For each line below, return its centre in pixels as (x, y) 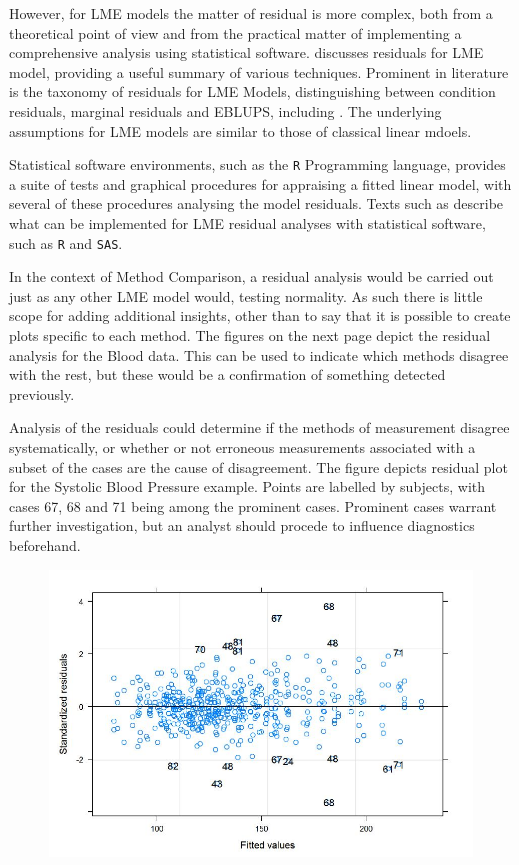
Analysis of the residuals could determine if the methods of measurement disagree (259, 427)
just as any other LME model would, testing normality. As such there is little (246, 295)
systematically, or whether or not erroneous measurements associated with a (242, 447)
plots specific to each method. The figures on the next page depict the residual (250, 335)
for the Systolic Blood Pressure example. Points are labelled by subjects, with (247, 486)
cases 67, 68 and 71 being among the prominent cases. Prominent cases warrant (253, 505)
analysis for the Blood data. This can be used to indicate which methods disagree (259, 354)
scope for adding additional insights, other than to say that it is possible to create (260, 315)
